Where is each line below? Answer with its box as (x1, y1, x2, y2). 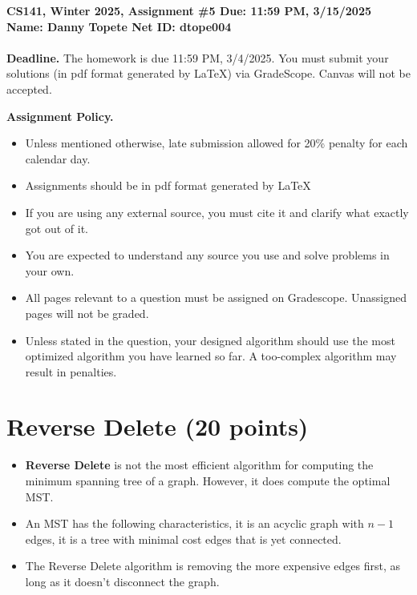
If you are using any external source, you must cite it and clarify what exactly (25, 203, 409, 220)
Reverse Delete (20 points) (6, 410, 309, 443)
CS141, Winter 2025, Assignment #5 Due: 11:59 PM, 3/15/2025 (6, 2, 372, 18)
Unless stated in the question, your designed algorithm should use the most (25, 332, 395, 348)
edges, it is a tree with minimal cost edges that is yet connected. (25, 530, 342, 547)
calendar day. (25, 150, 91, 167)
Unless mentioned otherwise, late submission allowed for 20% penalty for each (25, 135, 408, 151)
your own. (25, 262, 75, 279)
